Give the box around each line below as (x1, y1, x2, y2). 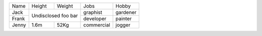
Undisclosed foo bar (32, 12, 78, 19)
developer (83, 15, 107, 22)
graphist (83, 9, 102, 15)
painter (115, 15, 132, 22)
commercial (83, 22, 110, 28)
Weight (56, 3, 73, 9)
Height (32, 3, 47, 9)
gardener (115, 9, 137, 15)
